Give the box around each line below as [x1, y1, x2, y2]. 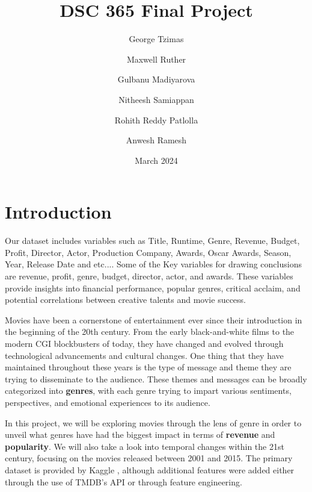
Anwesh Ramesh [126, 134, 187, 146]
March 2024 [135, 154, 178, 166]
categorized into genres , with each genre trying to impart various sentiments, [5, 384, 292, 397]
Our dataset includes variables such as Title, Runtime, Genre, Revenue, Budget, [5, 234, 300, 247]
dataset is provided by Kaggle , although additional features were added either [5, 463, 295, 476]
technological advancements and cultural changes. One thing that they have [5, 349, 284, 361]
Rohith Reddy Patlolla [114, 113, 198, 126]
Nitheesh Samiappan [118, 93, 194, 105]
